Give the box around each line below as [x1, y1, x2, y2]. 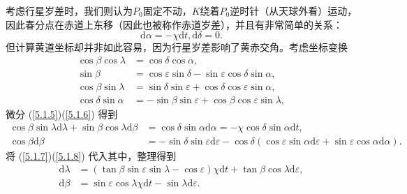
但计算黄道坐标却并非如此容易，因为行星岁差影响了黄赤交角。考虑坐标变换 [6, 40, 348, 54]
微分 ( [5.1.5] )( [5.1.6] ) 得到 [6, 106, 118, 121]
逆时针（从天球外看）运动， [230, 3, 357, 17]
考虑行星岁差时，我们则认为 [6, 3, 133, 17]
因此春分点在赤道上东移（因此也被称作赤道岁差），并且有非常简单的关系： [6, 17, 343, 31]
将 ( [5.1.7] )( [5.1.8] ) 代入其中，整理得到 [6, 148, 177, 163]
